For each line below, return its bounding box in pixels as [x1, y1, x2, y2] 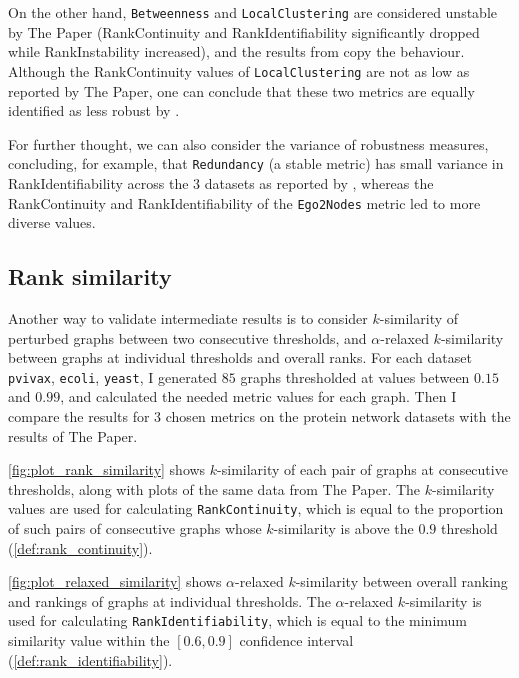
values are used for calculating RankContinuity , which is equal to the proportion [8, 498, 504, 519]
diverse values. [8, 212, 96, 233]
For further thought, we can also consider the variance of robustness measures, [8, 133, 489, 154]
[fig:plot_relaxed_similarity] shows [8, 571, 222, 592]
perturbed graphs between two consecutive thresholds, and [8, 327, 367, 348]
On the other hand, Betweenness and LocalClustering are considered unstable [8, 2, 498, 22]
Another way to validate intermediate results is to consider [8, 307, 368, 328]
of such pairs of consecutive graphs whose [8, 518, 262, 539]
